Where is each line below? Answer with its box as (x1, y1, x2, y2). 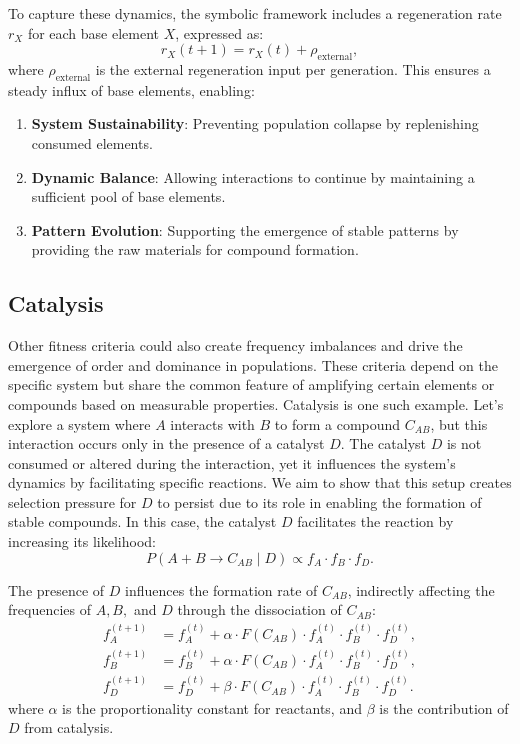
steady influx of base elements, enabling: (8, 79, 255, 100)
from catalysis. (24, 717, 114, 738)
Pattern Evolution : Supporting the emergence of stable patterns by (31, 219, 459, 240)
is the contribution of (379, 697, 509, 718)
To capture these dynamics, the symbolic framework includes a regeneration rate (8, 3, 502, 23)
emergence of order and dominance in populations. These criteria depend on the (8, 354, 498, 375)
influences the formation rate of (125, 579, 318, 600)
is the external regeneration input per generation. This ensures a (95, 58, 491, 79)
